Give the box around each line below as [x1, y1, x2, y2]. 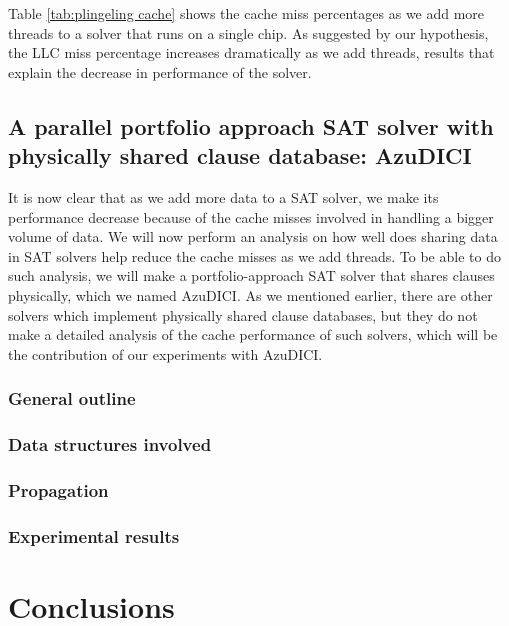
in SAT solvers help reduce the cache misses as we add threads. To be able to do [8, 245, 501, 266]
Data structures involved [8, 432, 212, 457]
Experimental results [8, 523, 180, 548]
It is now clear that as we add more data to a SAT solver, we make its [8, 186, 439, 207]
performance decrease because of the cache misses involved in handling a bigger [8, 206, 494, 227]
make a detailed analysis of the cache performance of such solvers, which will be [8, 324, 498, 345]
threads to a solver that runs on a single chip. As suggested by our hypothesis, [8, 22, 489, 43]
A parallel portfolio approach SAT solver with [8, 110, 494, 141]
